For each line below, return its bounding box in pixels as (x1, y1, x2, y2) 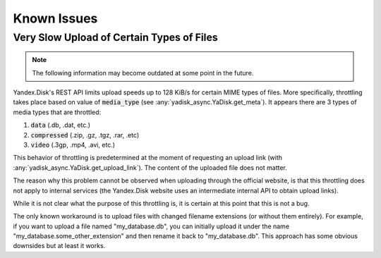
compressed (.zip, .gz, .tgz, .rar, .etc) (30, 130, 140, 139)
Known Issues (13, 11, 98, 26)
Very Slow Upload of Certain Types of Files (13, 31, 218, 44)
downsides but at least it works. (13, 242, 106, 250)
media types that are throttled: (13, 108, 102, 116)
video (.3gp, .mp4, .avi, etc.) (30, 140, 116, 149)
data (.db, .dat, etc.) (30, 121, 91, 130)
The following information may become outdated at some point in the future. (32, 68, 254, 77)
